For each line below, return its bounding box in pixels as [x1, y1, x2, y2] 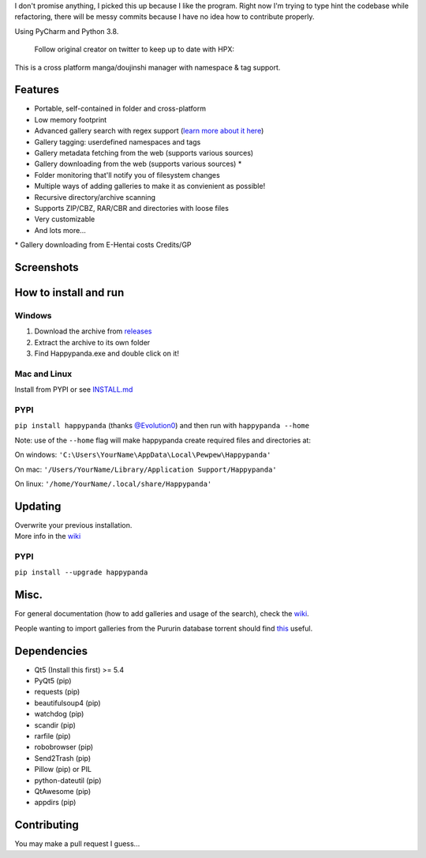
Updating [14, 499, 62, 513]
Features [14, 83, 59, 96]
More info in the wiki [14, 532, 81, 541]
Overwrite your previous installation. [14, 520, 133, 529]
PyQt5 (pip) [34, 675, 72, 685]
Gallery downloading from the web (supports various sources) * [34, 159, 242, 169]
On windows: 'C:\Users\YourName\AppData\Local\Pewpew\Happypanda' [14, 450, 271, 460]
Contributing [14, 818, 79, 832]
